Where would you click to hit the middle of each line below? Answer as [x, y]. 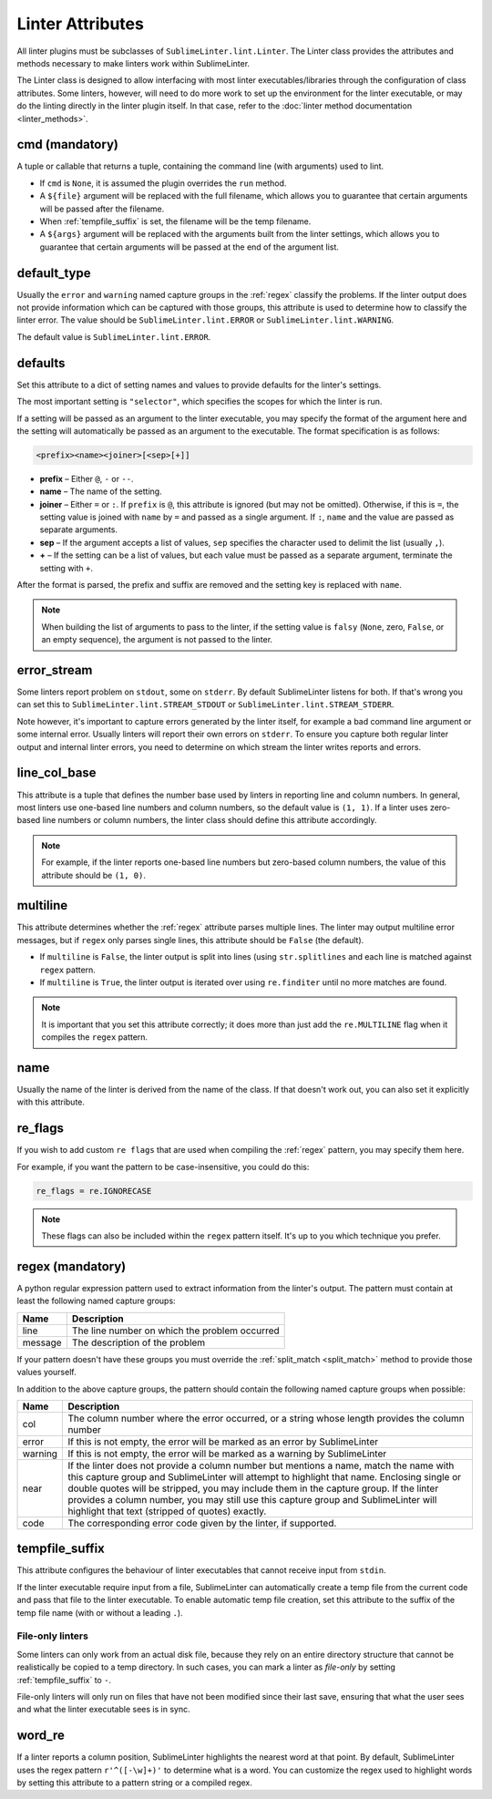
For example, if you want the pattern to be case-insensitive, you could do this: [163, 1167]
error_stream [55, 670]
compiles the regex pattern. [95, 1037]
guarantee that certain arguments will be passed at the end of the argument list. [189, 247]
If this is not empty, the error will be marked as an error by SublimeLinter [223, 1442]
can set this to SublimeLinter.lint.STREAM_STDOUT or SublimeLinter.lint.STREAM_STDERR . [205, 704]
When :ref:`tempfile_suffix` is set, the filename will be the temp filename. [175, 221]
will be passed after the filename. [102, 209]
